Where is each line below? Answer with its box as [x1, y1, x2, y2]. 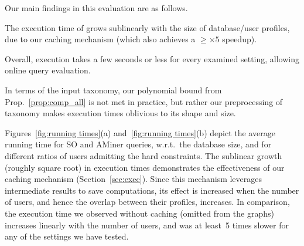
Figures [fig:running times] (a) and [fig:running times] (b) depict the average [5, 126, 275, 139]
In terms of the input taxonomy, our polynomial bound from [5, 83, 222, 96]
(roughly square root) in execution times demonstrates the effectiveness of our [5, 161, 285, 173]
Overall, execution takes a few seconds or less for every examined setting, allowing [5, 52, 300, 65]
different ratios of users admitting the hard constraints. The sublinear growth [5, 149, 282, 161]
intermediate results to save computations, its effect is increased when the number [5, 184, 299, 196]
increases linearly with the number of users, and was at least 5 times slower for [5, 218, 289, 231]
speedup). [222, 33, 257, 45]
